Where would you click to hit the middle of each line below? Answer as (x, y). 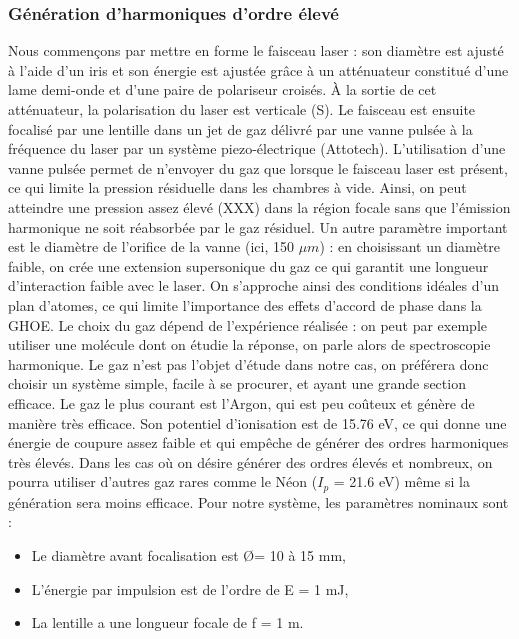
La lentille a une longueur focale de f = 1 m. (167, 622)
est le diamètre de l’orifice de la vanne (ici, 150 (151, 246)
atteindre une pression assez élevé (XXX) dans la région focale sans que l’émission (259, 206)
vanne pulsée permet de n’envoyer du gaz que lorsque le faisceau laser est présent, (258, 167)
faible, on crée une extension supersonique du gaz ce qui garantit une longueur (248, 265)
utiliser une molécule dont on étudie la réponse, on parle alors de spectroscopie (249, 344)
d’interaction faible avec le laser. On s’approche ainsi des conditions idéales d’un (253, 285)
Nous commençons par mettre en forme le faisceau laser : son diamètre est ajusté (256, 50)
